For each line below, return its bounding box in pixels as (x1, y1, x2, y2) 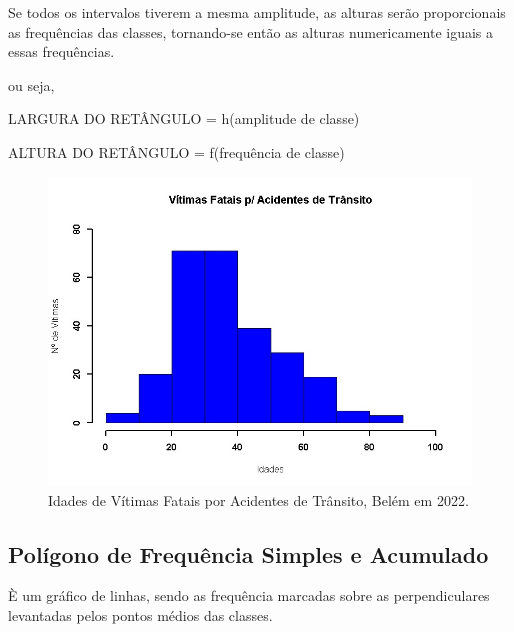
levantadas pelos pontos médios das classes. (8, 605, 273, 626)
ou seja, (8, 74, 55, 95)
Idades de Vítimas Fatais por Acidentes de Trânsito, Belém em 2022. (48, 489, 469, 510)
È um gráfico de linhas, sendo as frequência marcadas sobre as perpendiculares (8, 585, 490, 606)
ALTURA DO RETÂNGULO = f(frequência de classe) (8, 141, 345, 162)
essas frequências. (8, 41, 115, 62)
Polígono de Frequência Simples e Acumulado (8, 538, 489, 569)
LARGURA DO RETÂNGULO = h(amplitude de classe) (8, 108, 360, 129)
